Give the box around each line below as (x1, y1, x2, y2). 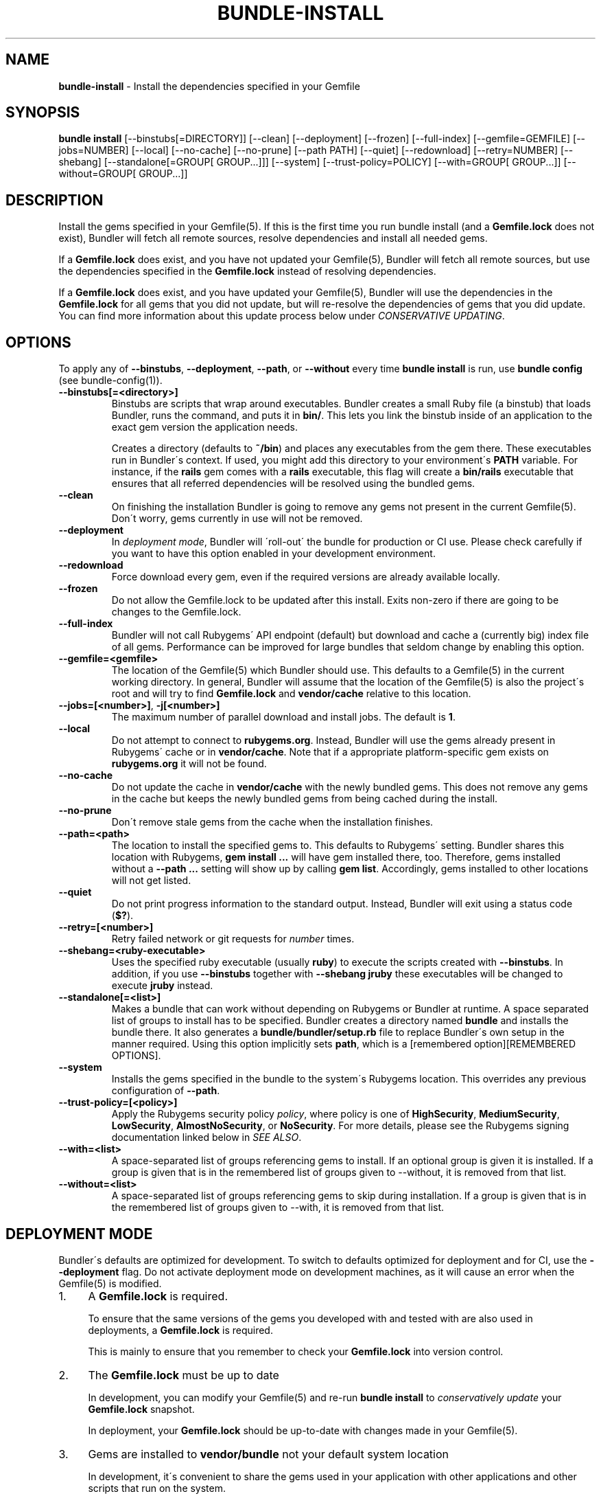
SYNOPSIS (5, 104, 80, 122)
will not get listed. (111, 874, 191, 887)
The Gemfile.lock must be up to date (88, 1368, 279, 1382)
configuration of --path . (111, 1085, 220, 1097)
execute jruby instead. (111, 979, 213, 992)
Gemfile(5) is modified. (58, 1277, 162, 1289)
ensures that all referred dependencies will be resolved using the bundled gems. (111, 477, 475, 490)
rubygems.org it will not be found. (111, 758, 267, 770)
